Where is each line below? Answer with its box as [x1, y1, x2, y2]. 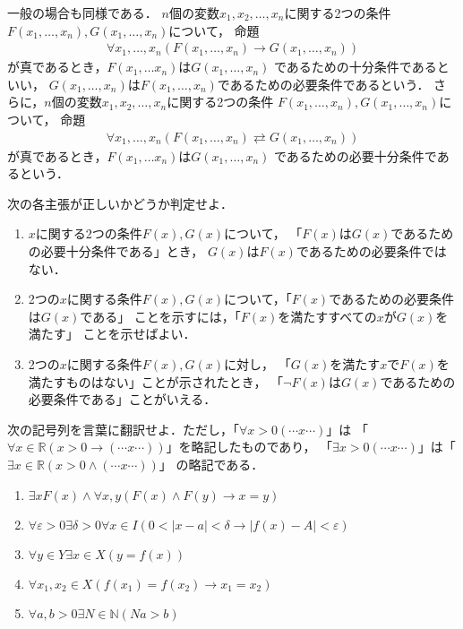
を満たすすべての [278, 306, 377, 325]
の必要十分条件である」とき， [28, 242, 204, 260]
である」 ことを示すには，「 [80, 306, 241, 325]
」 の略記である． [159, 454, 264, 473]
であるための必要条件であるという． [217, 74, 430, 93]
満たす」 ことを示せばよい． [28, 324, 196, 343]
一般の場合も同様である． [7, 4, 158, 22]
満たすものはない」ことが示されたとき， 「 [28, 372, 284, 391]
